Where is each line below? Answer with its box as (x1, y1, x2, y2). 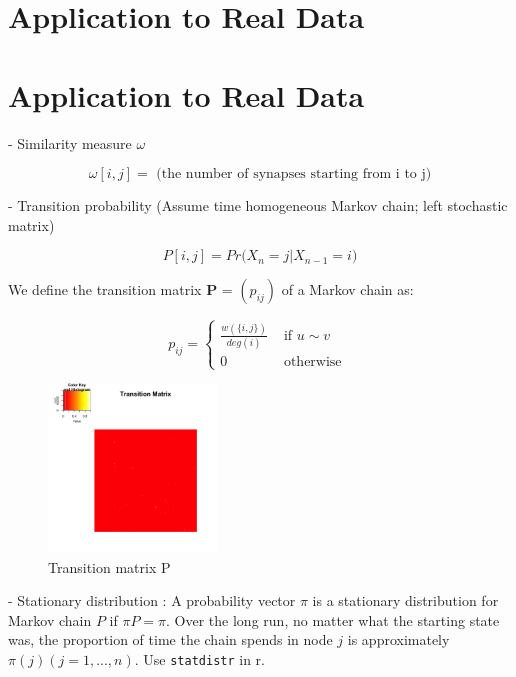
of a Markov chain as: (281, 279, 414, 300)
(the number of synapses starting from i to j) (156, 167, 432, 182)
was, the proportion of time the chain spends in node (8, 629, 333, 650)
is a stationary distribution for (312, 590, 499, 611)
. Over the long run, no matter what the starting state (166, 609, 500, 630)
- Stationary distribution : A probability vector (8, 590, 296, 611)
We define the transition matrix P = (8, 279, 233, 300)
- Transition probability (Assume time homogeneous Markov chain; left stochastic (8, 195, 508, 216)
